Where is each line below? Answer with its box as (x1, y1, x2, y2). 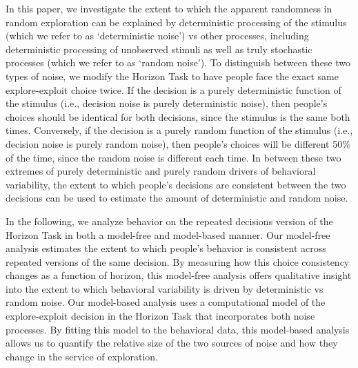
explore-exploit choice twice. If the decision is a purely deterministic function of (6, 82, 341, 97)
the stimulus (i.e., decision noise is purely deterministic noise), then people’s (6, 96, 328, 110)
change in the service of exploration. (6, 349, 159, 363)
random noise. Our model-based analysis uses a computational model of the (6, 295, 326, 309)
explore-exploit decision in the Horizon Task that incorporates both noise (6, 309, 315, 323)
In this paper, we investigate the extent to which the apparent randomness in (6, 1, 332, 15)
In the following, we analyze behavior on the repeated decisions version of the (6, 213, 333, 228)
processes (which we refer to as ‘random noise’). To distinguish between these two (6, 55, 351, 70)
